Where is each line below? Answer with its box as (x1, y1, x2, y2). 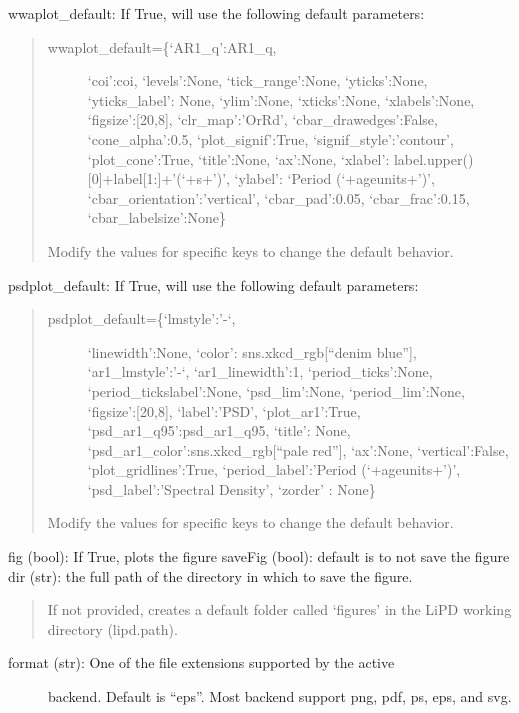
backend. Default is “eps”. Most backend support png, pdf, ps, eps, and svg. (48, 686, 512, 707)
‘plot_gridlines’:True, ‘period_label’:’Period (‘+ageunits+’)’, (87, 459, 461, 480)
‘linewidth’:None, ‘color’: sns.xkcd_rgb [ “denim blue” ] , (87, 341, 417, 362)
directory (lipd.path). (47, 618, 178, 639)
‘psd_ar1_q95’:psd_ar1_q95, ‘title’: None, (87, 420, 351, 441)
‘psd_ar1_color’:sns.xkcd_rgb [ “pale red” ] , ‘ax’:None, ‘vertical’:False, (87, 439, 509, 460)
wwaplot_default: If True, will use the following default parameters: (8, 3, 425, 23)
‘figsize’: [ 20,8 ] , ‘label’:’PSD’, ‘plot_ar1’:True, (87, 400, 361, 421)
